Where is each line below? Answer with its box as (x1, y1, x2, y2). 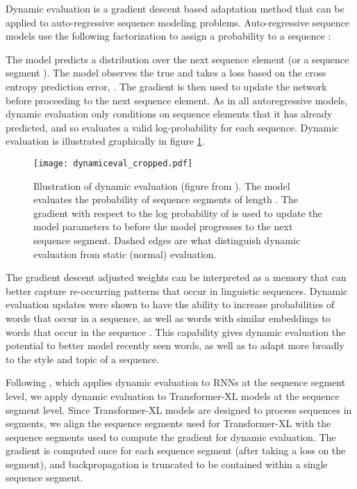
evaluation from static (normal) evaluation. (33, 246, 217, 261)
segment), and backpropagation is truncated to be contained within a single (6, 456, 328, 471)
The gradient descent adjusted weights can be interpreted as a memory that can (6, 270, 347, 284)
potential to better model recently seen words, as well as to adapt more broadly (6, 338, 344, 353)
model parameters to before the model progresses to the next (33, 219, 293, 234)
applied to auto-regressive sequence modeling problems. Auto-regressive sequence (6, 15, 349, 29)
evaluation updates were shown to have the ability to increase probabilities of (6, 297, 335, 312)
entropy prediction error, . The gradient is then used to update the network (6, 79, 327, 93)
